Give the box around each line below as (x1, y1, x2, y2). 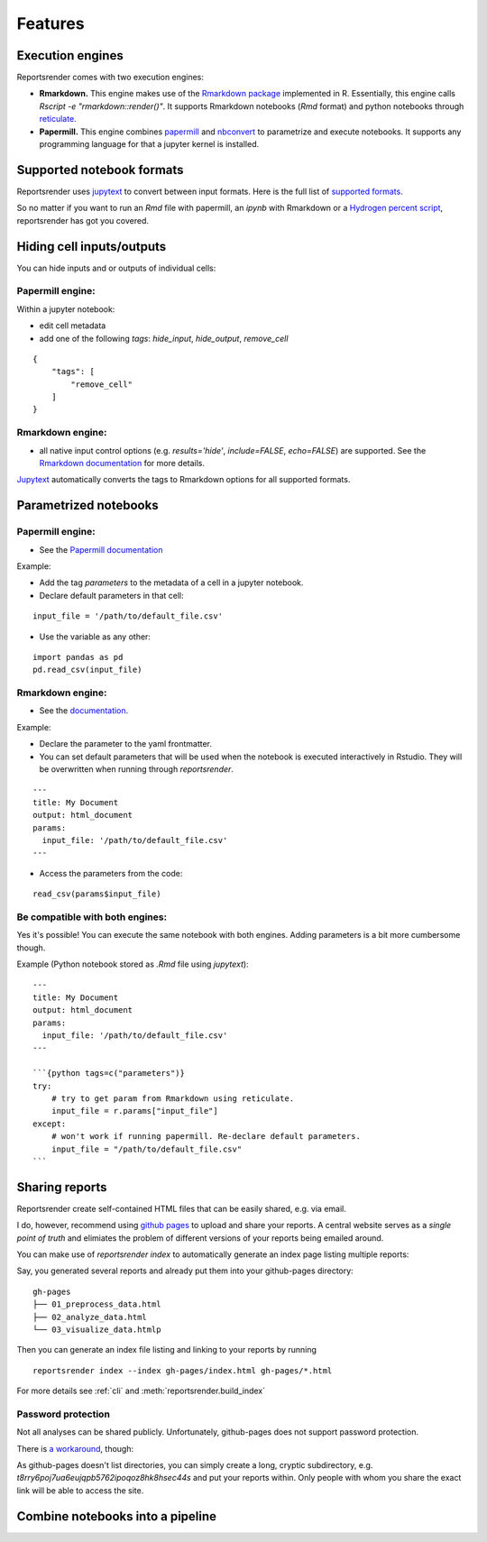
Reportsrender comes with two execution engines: (16, 72, 205, 83)
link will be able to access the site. (16, 1484, 144, 1496)
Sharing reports (16, 1179, 107, 1195)
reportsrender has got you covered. (16, 215, 149, 225)
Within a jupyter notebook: (16, 303, 115, 315)
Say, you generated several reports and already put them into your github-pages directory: (16, 1265, 354, 1276)
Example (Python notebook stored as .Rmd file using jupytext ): (16, 959, 249, 969)
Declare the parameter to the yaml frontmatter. (39, 739, 212, 749)
